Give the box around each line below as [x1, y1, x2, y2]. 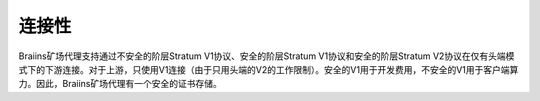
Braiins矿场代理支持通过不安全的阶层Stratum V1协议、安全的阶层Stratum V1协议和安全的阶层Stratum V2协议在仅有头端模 [18, 50, 515, 62]
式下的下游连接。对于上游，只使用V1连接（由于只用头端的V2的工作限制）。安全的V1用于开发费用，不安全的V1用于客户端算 [18, 63, 519, 75]
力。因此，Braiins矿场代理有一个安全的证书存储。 [18, 78, 222, 90]
